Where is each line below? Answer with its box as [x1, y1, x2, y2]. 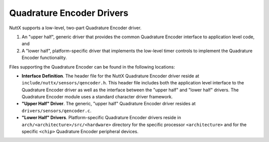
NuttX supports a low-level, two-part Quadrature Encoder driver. [9, 25, 142, 31]
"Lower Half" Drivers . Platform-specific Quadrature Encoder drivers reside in [21, 115, 181, 121]
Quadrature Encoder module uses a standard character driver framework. [21, 94, 173, 100]
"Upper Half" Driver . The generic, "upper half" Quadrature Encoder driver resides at [21, 101, 196, 107]
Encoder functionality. [21, 55, 67, 61]
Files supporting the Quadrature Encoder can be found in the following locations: [9, 64, 175, 70]
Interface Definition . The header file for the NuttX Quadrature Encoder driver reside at [21, 72, 199, 79]
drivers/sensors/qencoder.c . [21, 107, 92, 114]
